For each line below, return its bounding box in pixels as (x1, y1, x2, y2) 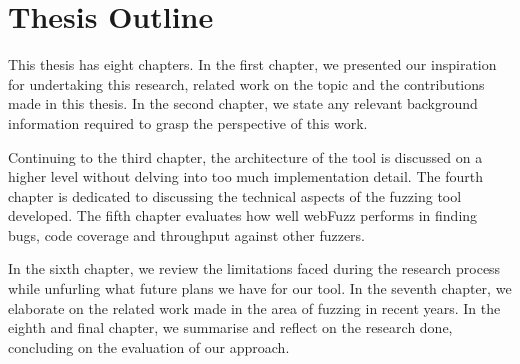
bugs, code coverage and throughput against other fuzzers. (8, 224, 366, 245)
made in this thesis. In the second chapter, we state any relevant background (8, 93, 478, 114)
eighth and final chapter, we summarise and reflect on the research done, (8, 317, 453, 338)
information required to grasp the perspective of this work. (8, 112, 368, 133)
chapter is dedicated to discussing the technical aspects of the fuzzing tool (8, 185, 462, 206)
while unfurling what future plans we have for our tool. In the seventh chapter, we (8, 278, 512, 299)
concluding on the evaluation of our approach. (8, 336, 290, 357)
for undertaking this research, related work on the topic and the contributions (8, 73, 485, 94)
